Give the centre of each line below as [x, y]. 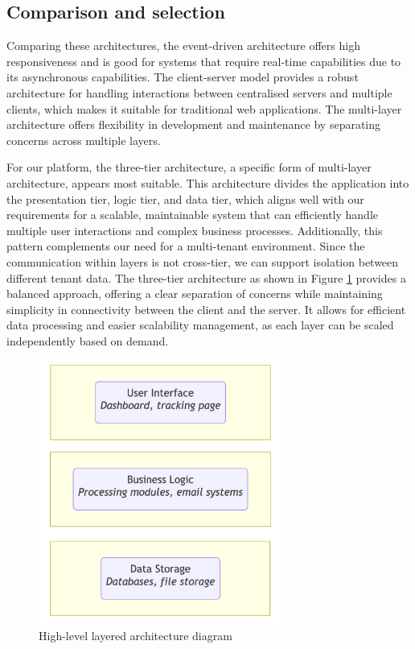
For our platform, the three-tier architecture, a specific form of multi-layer [189, 167]
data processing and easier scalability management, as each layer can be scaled [200, 325]
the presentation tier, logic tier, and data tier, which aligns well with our [185, 198]
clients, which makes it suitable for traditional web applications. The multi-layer [204, 108]
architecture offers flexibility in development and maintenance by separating [194, 124]
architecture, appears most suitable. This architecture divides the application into [208, 182]
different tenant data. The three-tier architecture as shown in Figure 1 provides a [206, 277]
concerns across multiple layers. [84, 140]
